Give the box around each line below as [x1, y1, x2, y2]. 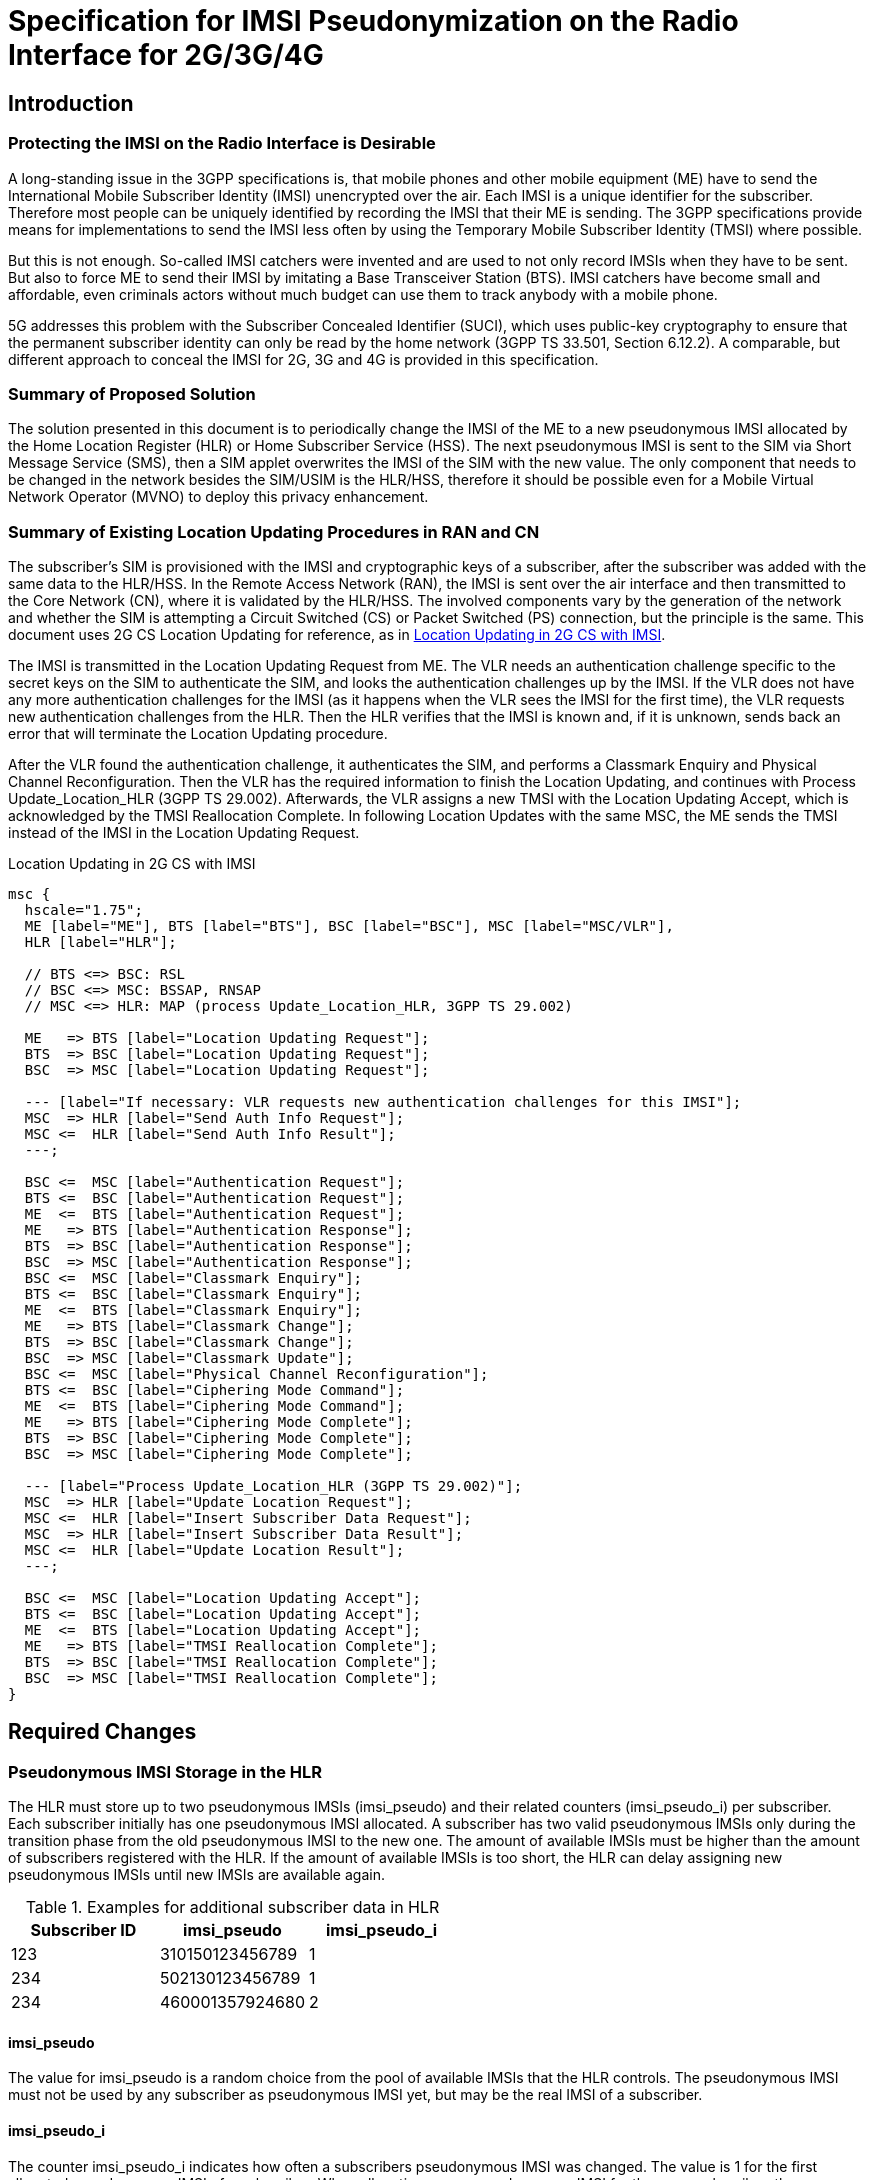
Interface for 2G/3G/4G [8, 38, 324, 72]
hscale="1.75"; [24, 902, 143, 919]
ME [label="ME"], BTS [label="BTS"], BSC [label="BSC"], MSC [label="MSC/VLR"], [24, 918, 674, 935]
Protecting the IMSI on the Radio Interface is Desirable [8, 133, 436, 154]
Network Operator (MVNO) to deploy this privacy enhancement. [8, 488, 429, 506]
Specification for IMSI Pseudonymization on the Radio [8, 4, 739, 38]
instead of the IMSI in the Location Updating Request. [8, 824, 360, 842]
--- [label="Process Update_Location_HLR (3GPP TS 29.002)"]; [24, 1478, 523, 1495]
